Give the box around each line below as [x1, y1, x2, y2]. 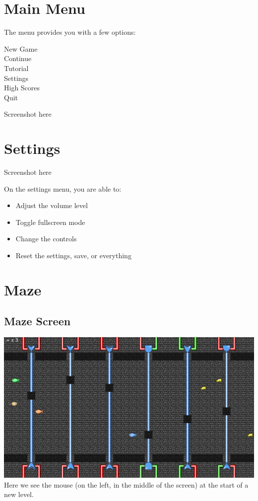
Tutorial [4, 63, 29, 73]
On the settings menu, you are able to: [4, 183, 122, 194]
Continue [4, 53, 32, 64]
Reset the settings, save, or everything [15, 250, 131, 260]
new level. [4, 489, 34, 500]
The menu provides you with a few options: [4, 27, 136, 37]
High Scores [4, 82, 40, 93]
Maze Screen [4, 313, 71, 329]
